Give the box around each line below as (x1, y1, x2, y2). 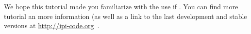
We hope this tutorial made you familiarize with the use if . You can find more (4, 1, 238, 11)
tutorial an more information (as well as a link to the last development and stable (4, 11, 247, 21)
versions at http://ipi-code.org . (4, 20, 100, 31)
